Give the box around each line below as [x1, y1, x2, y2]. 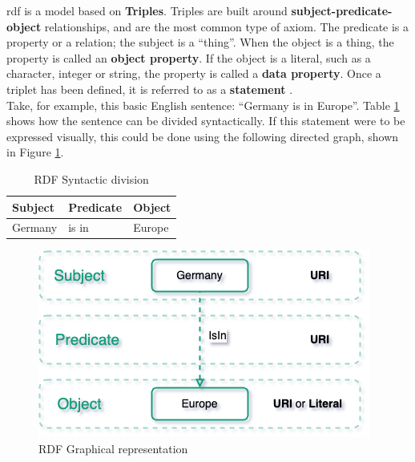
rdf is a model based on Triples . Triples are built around [6, 2, 288, 18]
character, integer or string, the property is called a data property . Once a [6, 65, 381, 82]
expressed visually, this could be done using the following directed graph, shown [6, 128, 399, 144]
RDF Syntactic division [34, 170, 149, 187]
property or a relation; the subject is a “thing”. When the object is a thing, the [6, 34, 394, 51]
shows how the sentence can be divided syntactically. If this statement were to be [6, 112, 405, 129]
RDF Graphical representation [38, 440, 188, 457]
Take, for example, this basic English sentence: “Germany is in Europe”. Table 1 [6, 96, 400, 113]
